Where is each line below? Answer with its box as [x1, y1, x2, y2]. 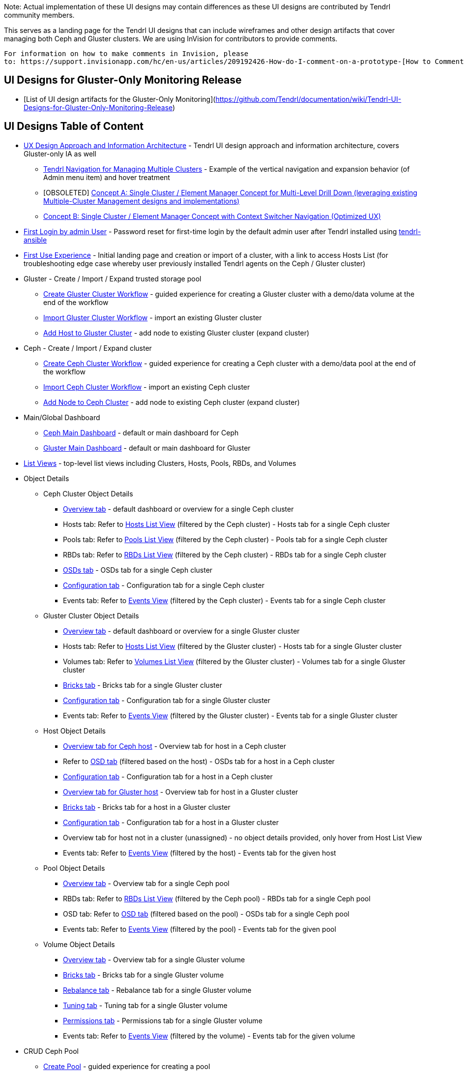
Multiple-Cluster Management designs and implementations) [43, 196, 240, 205]
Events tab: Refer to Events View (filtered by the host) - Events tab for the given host [63, 848, 336, 857]
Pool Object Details [43, 863, 105, 872]
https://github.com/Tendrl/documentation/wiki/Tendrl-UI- [215, 94, 402, 103]
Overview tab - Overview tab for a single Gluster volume [63, 955, 245, 964]
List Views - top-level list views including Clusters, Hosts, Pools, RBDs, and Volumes [24, 459, 296, 467]
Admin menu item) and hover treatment [43, 173, 170, 182]
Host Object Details [43, 726, 106, 735]
